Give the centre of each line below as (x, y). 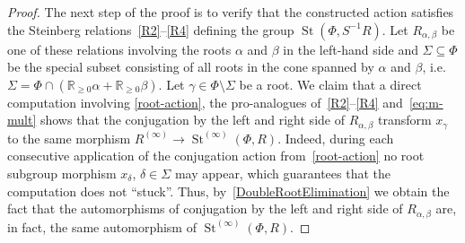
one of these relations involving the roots (119, 49)
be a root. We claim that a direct (330, 84)
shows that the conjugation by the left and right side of (192, 120)
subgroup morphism (62, 174)
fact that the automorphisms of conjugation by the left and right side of (205, 208)
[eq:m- (426, 102)
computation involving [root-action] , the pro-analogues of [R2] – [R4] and (205, 102)
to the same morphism (69, 138)
